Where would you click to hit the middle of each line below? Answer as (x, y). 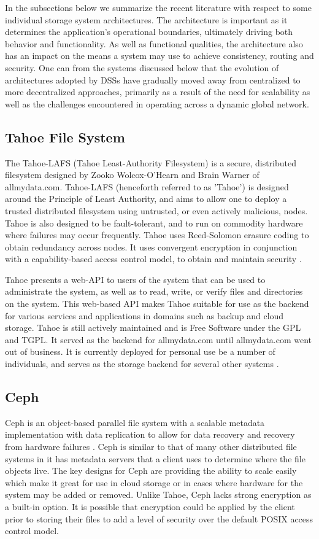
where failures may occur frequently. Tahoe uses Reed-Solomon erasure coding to (157, 235)
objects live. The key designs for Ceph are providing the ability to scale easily (151, 471)
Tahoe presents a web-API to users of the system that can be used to (135, 279)
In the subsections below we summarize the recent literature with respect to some (158, 7)
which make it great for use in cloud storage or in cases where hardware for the (154, 482)
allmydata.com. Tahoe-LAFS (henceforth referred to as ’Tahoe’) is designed (147, 186)
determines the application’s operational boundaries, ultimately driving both (149, 32)
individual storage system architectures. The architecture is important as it (146, 19)
